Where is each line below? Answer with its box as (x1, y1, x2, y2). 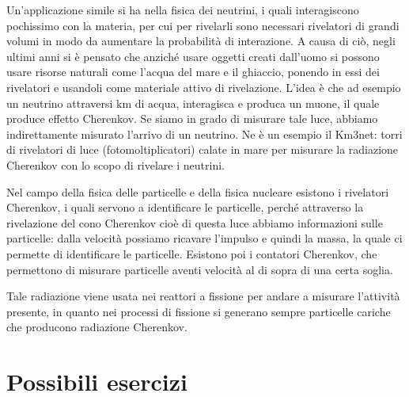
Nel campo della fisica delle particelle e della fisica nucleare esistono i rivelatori (6, 183, 389, 200)
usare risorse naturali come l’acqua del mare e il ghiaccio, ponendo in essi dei (6, 63, 380, 80)
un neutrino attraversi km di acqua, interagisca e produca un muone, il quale (6, 94, 380, 111)
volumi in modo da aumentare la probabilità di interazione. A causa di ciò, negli (6, 32, 396, 49)
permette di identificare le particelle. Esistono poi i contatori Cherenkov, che (6, 245, 377, 261)
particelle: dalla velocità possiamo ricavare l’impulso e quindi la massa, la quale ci (6, 230, 403, 246)
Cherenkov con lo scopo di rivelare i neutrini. (6, 156, 225, 173)
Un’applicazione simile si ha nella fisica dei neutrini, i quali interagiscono (6, 2, 359, 17)
